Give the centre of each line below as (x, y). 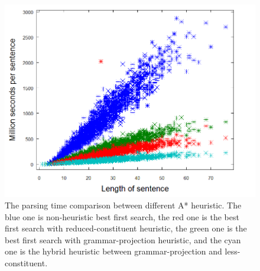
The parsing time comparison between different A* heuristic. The (123, 205)
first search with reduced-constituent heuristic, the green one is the (126, 228)
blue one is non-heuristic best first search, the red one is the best (122, 216)
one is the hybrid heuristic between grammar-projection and (113, 251)
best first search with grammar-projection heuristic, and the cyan (123, 239)
